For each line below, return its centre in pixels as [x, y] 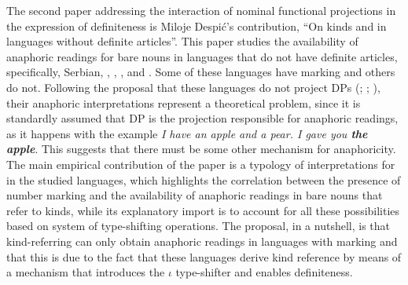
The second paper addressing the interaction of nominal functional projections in [201, 10]
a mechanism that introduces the [86, 272]
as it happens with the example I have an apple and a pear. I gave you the [187, 133]
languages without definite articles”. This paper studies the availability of [182, 41]
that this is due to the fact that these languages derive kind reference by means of [204, 256]
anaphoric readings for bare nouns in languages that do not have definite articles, [202, 56]
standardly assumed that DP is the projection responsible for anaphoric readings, [202, 118]
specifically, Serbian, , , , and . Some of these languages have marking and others [201, 72]
